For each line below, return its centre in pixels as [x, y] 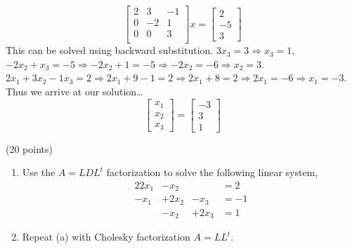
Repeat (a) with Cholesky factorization [106, 237]
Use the [39, 172]
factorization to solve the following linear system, [212, 172]
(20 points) [29, 148]
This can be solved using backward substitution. [110, 50]
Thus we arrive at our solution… [74, 91]
